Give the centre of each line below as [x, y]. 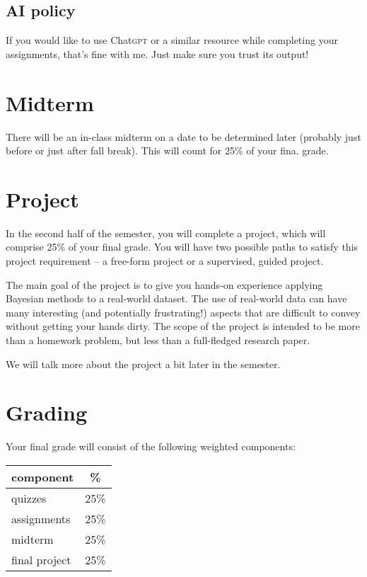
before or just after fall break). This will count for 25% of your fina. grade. [167, 150]
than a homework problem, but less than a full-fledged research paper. [158, 339]
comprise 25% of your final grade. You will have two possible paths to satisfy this [182, 247]
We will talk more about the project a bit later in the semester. [143, 364]
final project [41, 559]
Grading [47, 412]
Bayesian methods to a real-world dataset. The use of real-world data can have [176, 298]
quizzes [29, 498]
